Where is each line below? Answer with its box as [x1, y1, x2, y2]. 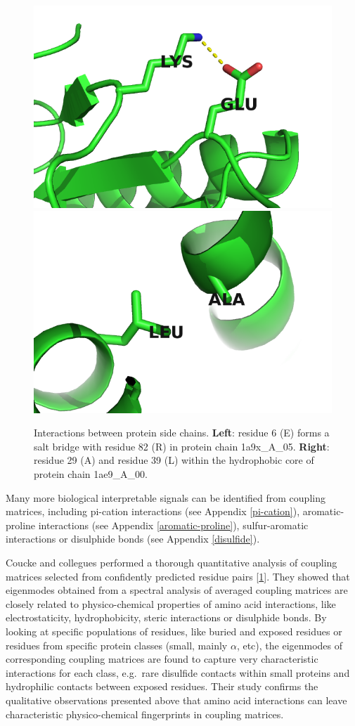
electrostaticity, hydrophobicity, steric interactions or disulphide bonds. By [6, 610, 327, 625]
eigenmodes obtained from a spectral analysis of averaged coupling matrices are [6, 583, 348, 597]
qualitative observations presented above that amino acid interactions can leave [6, 692, 347, 707]
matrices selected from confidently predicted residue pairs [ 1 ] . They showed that [6, 569, 350, 583]
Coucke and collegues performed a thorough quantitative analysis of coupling [6, 555, 337, 569]
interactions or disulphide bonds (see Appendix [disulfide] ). [6, 531, 260, 546]
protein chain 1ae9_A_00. [34, 467, 148, 481]
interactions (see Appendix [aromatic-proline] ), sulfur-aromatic [38, 517, 309, 532]
